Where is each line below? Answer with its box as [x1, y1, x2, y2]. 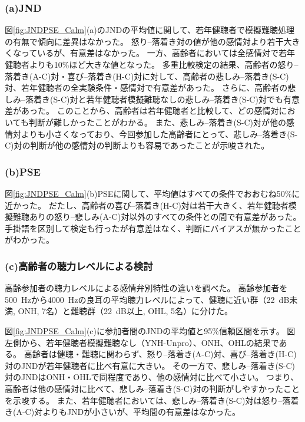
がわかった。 [5, 233, 54, 246]
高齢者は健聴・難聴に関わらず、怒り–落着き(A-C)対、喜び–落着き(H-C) [24, 348, 297, 360]
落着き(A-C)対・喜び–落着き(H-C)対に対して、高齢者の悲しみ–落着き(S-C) [5, 70, 289, 82]
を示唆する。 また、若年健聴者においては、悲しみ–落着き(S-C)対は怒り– [5, 394, 283, 406]
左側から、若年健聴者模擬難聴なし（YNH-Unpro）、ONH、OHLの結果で [5, 336, 279, 348]
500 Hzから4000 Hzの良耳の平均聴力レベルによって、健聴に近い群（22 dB [5, 293, 290, 305]
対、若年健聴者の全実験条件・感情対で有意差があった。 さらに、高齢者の [5, 81, 288, 94]
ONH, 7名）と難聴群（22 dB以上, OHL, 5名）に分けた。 [18, 305, 233, 317]
